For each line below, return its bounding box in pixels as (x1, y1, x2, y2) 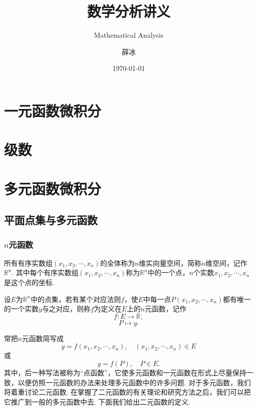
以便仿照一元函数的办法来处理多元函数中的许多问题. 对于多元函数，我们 (17, 377, 251, 387)
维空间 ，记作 (205, 257, 247, 268)
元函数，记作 (145, 303, 187, 314)
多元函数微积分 (4, 178, 102, 198)
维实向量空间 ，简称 (139, 257, 202, 268)
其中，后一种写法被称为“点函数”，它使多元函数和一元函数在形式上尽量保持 (4, 367, 247, 377)
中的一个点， (147, 267, 189, 278)
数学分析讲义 (87, 1, 170, 21)
